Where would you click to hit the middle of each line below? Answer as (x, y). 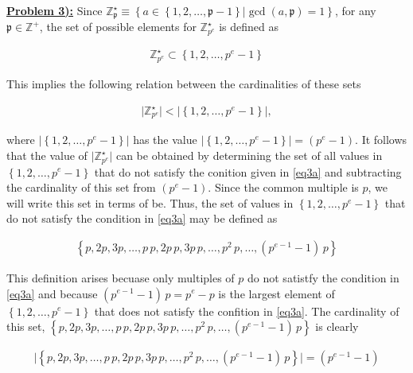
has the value (165, 140)
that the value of (47, 155)
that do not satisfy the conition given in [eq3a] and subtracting (248, 171)
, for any (355, 10)
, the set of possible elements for (118, 27)
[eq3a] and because (52, 293)
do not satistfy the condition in (323, 277)
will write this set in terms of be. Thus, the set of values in (150, 202)
